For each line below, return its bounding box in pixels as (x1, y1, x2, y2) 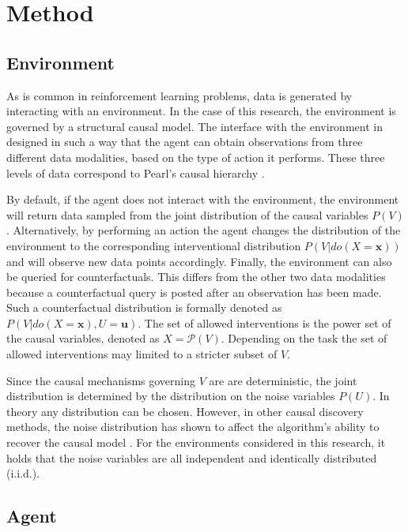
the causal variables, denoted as (6, 330, 160, 347)
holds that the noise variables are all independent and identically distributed (6, 449, 377, 466)
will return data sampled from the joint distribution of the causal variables (6, 206, 368, 223)
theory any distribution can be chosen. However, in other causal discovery (6, 403, 364, 419)
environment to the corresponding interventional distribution (6, 237, 301, 253)
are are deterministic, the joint (209, 372, 357, 388)
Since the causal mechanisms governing (6, 372, 196, 388)
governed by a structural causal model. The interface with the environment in (6, 118, 383, 134)
